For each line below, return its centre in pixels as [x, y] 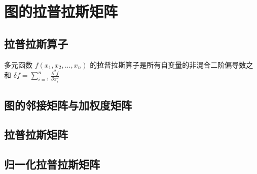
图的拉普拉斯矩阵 [61, 11]
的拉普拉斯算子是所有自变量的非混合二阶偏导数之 [172, 64]
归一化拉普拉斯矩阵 [52, 164]
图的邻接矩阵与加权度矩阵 [68, 105]
